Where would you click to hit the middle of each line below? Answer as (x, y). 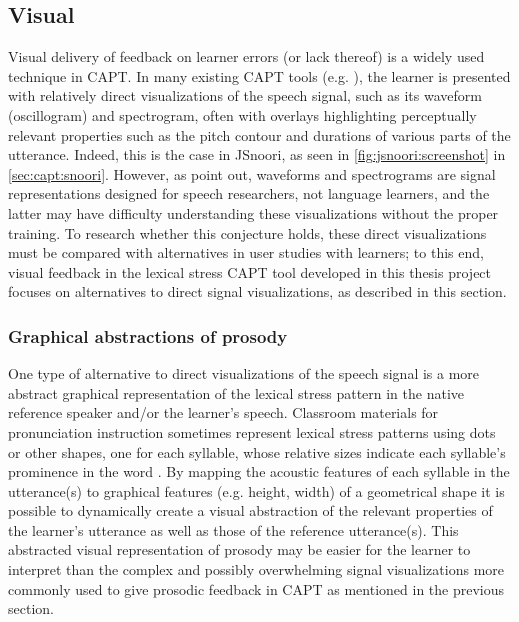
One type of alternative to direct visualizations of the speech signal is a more (244, 373)
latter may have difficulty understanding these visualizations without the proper (253, 212)
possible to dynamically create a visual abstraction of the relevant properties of (250, 510)
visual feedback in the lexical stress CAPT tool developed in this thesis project (250, 271)
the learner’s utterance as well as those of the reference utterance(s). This (233, 529)
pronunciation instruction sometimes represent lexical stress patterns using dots (252, 431)
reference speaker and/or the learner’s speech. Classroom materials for (223, 412)
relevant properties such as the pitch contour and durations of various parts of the (259, 134)
